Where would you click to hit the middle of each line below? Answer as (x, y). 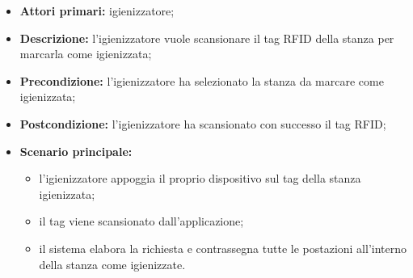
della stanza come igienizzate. (112, 264)
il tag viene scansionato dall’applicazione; (141, 221)
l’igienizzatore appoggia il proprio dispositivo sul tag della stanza (200, 178)
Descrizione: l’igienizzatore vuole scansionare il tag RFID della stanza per (207, 38)
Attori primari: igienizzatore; (97, 11)
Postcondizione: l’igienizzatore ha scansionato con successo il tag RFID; (203, 123)
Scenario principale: (76, 151)
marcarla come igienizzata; (86, 54)
